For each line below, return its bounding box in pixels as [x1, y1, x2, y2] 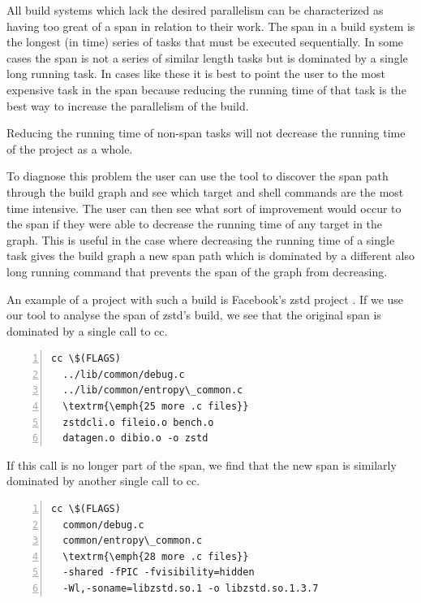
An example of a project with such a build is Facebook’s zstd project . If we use [6, 290, 404, 307]
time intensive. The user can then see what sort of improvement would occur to [6, 199, 402, 216]
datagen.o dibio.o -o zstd [62, 432, 208, 445]
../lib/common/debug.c [62, 368, 185, 380]
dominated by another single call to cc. [6, 472, 200, 489]
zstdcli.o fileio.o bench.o [62, 416, 214, 428]
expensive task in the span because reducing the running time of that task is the [6, 80, 406, 98]
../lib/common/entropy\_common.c [62, 384, 243, 397]
